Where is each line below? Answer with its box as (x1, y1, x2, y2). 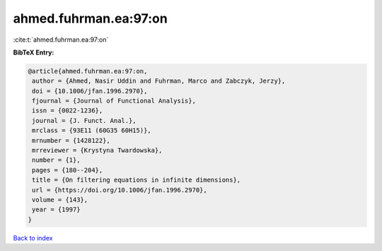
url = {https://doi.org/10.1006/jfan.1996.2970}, (32, 186, 208, 194)
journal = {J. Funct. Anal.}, (32, 117, 137, 124)
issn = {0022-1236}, (32, 107, 103, 115)
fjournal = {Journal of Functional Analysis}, (32, 97, 196, 105)
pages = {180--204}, (32, 166, 103, 174)
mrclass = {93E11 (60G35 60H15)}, (32, 127, 151, 134)
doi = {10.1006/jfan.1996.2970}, (32, 87, 148, 95)
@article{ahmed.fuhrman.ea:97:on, (28, 67, 148, 75)
